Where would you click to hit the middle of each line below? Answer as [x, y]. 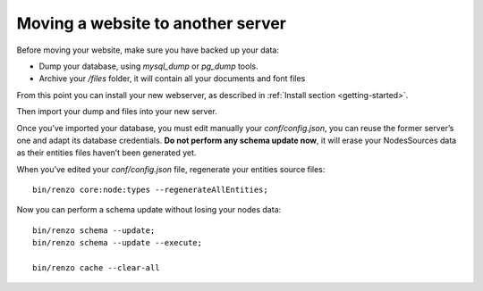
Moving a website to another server [151, 23]
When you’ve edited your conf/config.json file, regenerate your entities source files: [171, 169]
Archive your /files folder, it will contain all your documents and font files [172, 79]
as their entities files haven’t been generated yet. [106, 153]
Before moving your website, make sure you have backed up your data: [148, 50]
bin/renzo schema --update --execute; [118, 243]
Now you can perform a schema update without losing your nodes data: [149, 210]
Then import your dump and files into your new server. [117, 112]
